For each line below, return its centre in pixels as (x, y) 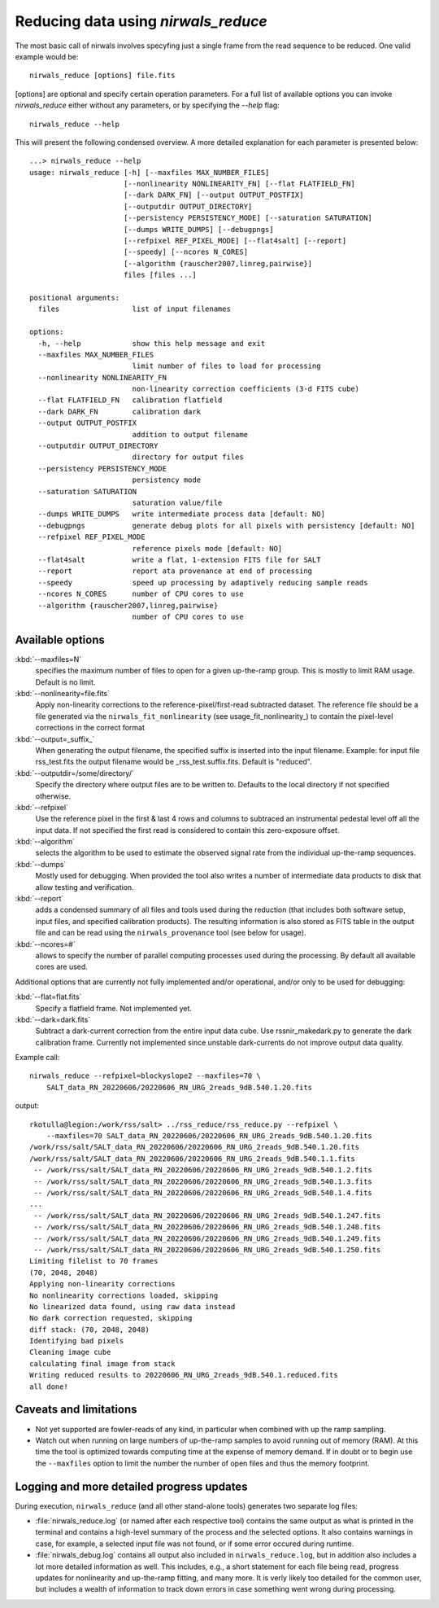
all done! (49, 1387)
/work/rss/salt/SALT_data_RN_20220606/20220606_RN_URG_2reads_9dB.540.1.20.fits (195, 1147)
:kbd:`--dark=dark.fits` (53, 1019)
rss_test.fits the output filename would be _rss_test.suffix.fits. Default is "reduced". (174, 762)
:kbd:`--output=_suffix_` (55, 739)
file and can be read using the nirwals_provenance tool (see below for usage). (171, 933)
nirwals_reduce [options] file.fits (102, 76)
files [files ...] (160, 275)
